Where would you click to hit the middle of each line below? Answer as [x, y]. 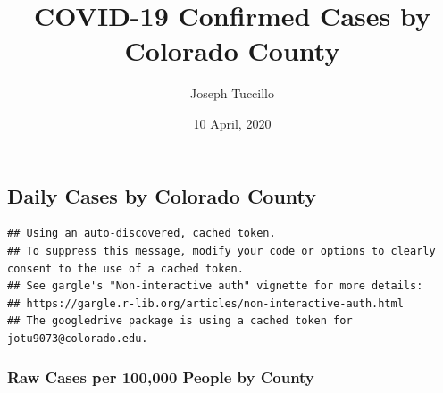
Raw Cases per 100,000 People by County [161, 377]
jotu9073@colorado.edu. [78, 338]
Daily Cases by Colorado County [162, 195]
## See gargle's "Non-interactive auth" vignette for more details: [215, 286]
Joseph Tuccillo [232, 93]
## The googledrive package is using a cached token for [180, 321]
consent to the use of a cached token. [125, 268]
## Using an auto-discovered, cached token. [142, 234]
